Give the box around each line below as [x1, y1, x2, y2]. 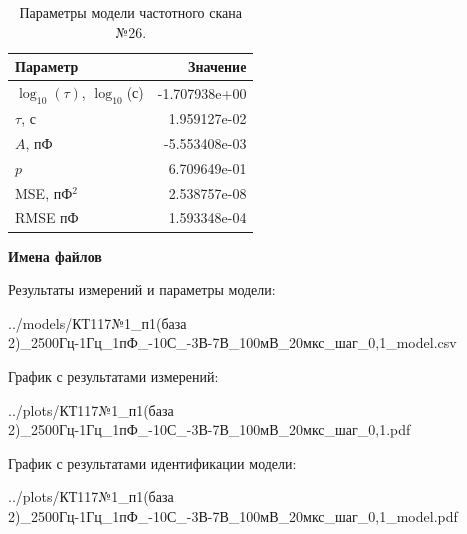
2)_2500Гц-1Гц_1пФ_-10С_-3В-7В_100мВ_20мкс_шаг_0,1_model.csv [8, 332, 457, 353]
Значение [188, 56, 247, 77]
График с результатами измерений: [8, 365, 219, 386]
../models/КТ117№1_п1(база [8, 312, 187, 333]
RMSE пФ [15, 207, 79, 228]
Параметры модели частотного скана [19, 2, 242, 22]
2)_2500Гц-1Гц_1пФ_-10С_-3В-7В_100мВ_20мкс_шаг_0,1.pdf [8, 419, 411, 440]
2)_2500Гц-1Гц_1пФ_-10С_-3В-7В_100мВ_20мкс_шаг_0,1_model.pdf [8, 505, 458, 526]
